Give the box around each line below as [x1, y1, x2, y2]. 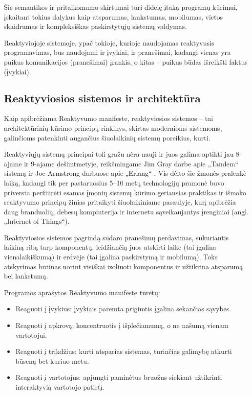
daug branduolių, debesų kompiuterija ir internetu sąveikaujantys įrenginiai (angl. [4, 206, 249, 216]
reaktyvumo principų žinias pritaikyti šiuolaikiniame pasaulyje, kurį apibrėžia [4, 197, 236, 207]
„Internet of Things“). [4, 216, 70, 226]
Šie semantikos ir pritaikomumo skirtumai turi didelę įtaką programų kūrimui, [4, 2, 238, 12]
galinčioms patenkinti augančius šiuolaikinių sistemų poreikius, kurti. [4, 132, 210, 142]
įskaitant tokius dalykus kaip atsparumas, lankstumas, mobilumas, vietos [4, 11, 223, 22]
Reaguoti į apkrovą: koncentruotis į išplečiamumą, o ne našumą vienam [15, 320, 229, 330]
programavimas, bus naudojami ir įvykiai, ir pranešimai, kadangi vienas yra [4, 47, 231, 57]
